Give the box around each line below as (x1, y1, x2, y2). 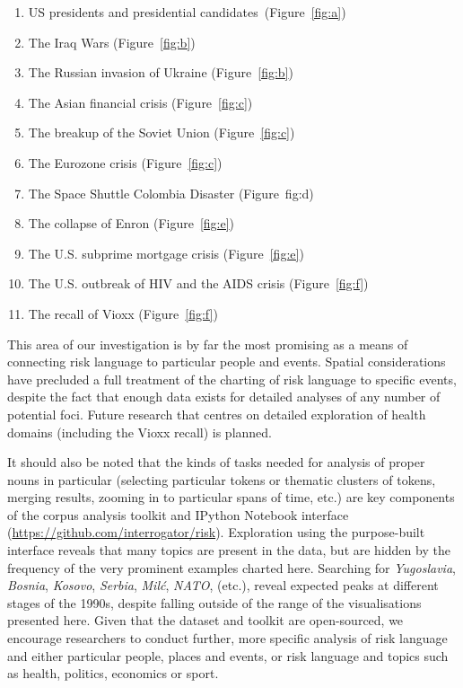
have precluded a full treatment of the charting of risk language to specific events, (7, 369, 457, 388)
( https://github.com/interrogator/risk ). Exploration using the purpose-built (7, 523, 425, 542)
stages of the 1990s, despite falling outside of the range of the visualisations (7, 593, 422, 612)
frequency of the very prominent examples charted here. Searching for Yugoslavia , (7, 558, 456, 577)
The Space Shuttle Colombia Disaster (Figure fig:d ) (28, 183, 314, 202)
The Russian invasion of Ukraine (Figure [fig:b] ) (28, 63, 293, 82)
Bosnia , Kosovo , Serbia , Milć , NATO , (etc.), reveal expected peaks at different (7, 576, 439, 595)
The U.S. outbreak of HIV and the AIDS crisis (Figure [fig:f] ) (28, 274, 369, 293)
